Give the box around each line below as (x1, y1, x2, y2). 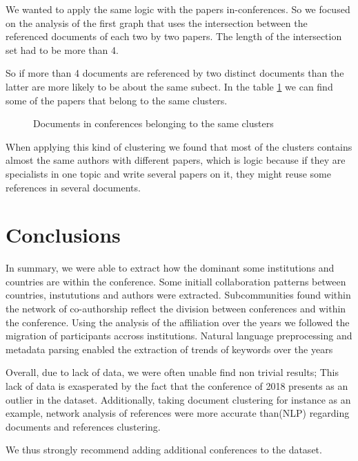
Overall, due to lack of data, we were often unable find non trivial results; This (6, 365, 339, 379)
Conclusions (6, 220, 121, 249)
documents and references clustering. (6, 419, 161, 433)
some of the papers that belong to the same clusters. (6, 93, 228, 107)
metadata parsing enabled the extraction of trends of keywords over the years (6, 341, 333, 356)
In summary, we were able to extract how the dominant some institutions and (6, 261, 335, 275)
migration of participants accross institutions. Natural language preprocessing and (6, 328, 352, 343)
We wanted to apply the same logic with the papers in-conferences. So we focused (6, 2, 350, 16)
